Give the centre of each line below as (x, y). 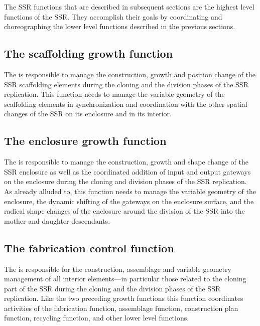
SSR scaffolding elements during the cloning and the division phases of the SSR (126, 84)
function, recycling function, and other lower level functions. (97, 318)
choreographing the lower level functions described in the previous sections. (120, 26)
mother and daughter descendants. (57, 220)
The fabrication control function (89, 248)
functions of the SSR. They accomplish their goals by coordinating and (113, 16)
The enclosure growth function (85, 141)
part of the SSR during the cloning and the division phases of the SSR (112, 288)
